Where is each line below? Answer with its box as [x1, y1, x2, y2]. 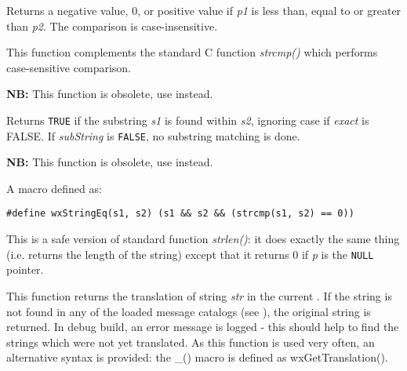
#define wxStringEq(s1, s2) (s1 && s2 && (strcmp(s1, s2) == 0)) [6, 208, 354, 220]
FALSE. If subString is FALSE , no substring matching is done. [6, 127, 300, 144]
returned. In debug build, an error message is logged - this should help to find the [6, 318, 399, 335]
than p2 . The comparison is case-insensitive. [6, 17, 218, 34]
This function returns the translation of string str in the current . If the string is [6, 287, 392, 304]
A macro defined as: [6, 180, 102, 196]
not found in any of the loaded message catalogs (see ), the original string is [6, 303, 371, 319]
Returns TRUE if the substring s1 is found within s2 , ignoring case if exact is [6, 111, 369, 128]
